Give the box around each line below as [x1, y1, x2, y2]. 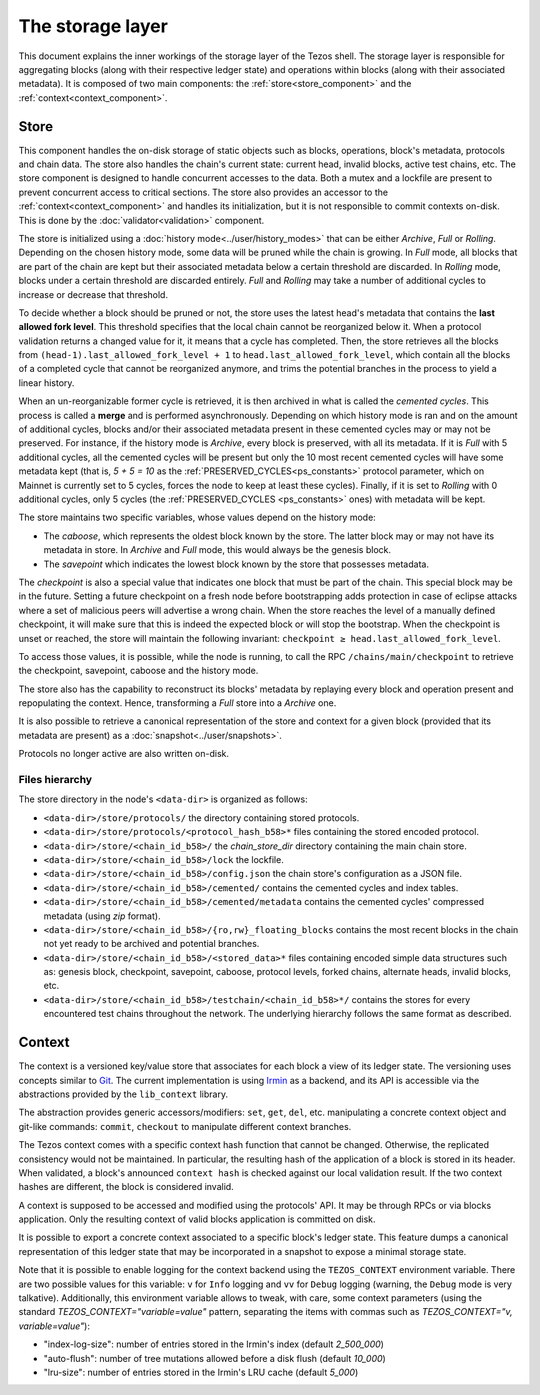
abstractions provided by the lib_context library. [18, 1088, 229, 1100]
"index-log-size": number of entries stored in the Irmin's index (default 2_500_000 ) [43, 1338, 385, 1350]
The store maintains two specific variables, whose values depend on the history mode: [18, 511, 377, 524]
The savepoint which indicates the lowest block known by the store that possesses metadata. [43, 558, 430, 570]
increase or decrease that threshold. [18, 288, 169, 300]
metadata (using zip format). [43, 910, 161, 922]
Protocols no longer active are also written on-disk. [18, 748, 230, 760]
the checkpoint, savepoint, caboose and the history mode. [18, 665, 259, 677]
